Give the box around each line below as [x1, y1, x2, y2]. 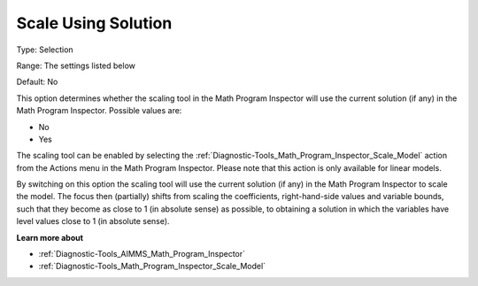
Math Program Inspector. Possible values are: [16, 105, 182, 116]
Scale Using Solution [16, 13, 173, 33]
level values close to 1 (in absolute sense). [16, 216, 170, 227]
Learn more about [16, 232, 84, 243]
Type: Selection [16, 44, 74, 55]
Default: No [16, 76, 58, 88]
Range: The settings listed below [16, 60, 136, 71]
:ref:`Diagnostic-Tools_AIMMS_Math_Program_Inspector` [38, 249, 246, 259]
